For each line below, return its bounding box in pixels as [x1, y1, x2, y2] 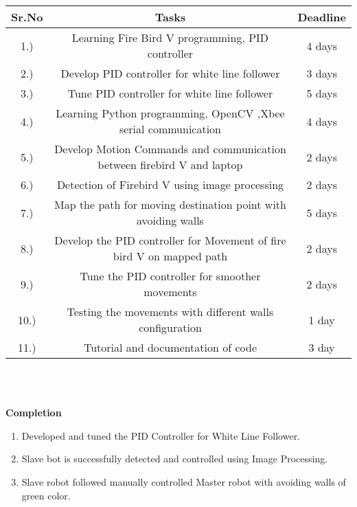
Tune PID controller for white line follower [67, 85, 273, 101]
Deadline [297, 9, 346, 25]
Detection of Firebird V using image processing [56, 177, 284, 192]
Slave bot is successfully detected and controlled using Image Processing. [21, 451, 328, 466]
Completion [5, 405, 62, 420]
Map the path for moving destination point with [54, 196, 286, 212]
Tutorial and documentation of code [83, 339, 257, 355]
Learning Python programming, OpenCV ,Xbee [56, 105, 285, 121]
